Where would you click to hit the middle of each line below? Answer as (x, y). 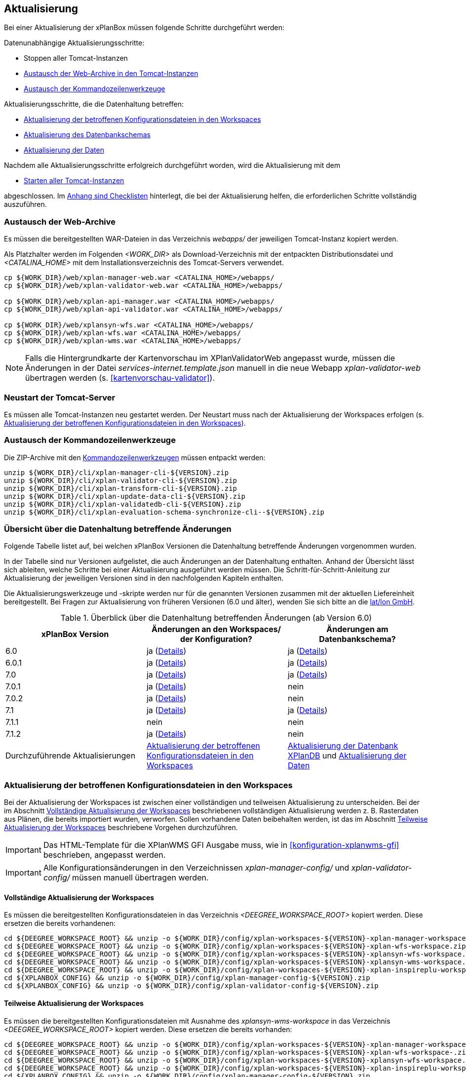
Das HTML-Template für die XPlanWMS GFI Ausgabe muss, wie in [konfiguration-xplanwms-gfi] (221, 845)
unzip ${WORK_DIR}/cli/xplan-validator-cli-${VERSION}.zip (121, 480)
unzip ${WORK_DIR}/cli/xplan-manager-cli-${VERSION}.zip (116, 472)
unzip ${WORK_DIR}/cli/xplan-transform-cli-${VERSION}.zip (121, 488)
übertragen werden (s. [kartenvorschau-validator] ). (120, 378)
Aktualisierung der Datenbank (343, 746)
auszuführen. (25, 204)
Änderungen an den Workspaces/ (216, 629)
